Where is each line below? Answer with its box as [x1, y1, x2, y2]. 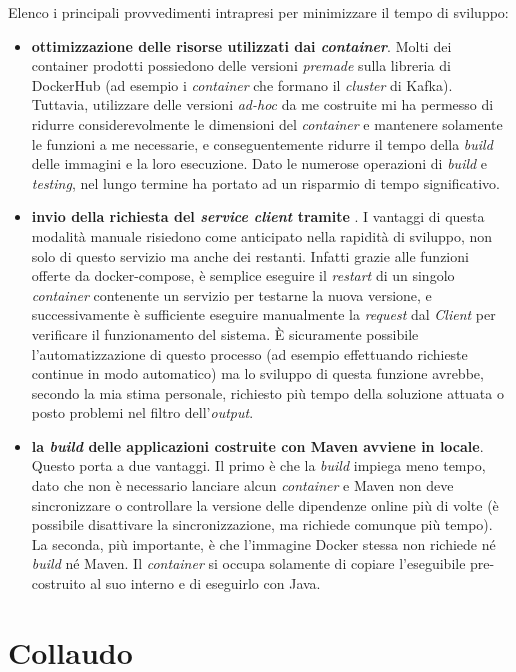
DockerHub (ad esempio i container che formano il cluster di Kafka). [31, 74, 453, 95]
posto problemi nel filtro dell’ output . [31, 402, 254, 423]
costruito [31, 573, 86, 594]
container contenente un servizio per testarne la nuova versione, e [31, 284, 432, 305]
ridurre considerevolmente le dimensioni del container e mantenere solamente [31, 113, 503, 134]
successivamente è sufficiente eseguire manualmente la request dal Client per [31, 304, 496, 325]
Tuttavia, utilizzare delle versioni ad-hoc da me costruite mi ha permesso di [31, 94, 494, 115]
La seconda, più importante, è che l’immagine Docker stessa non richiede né [31, 533, 496, 554]
